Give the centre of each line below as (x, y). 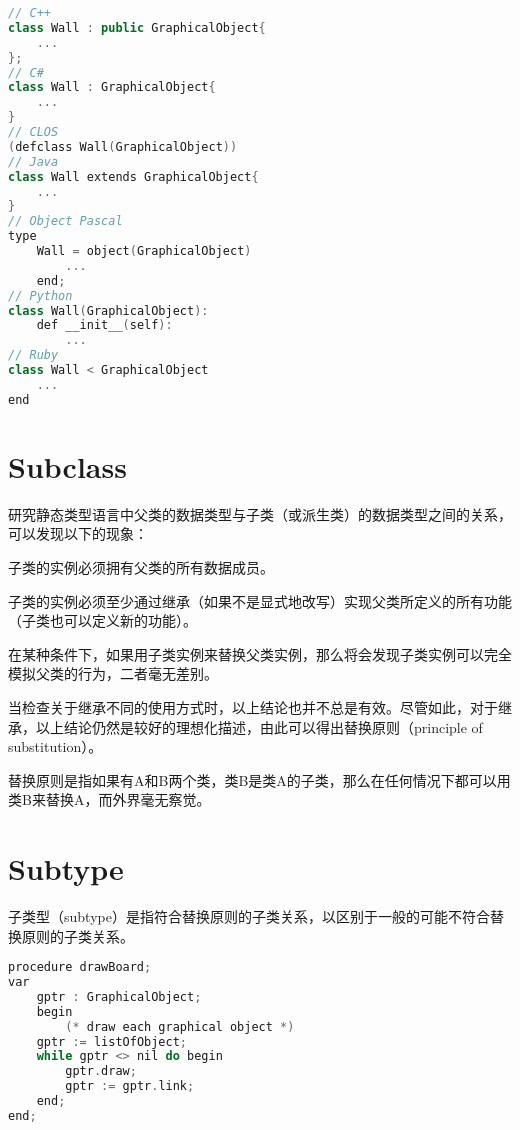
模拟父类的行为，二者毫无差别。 (113, 673)
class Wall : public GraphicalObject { (137, 27)
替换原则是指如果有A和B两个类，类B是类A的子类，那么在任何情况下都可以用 (259, 779)
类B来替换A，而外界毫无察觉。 (109, 799)
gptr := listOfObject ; (112, 1041)
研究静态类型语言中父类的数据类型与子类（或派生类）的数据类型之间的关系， (260, 513)
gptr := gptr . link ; (130, 1086)
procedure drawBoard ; (80, 967)
